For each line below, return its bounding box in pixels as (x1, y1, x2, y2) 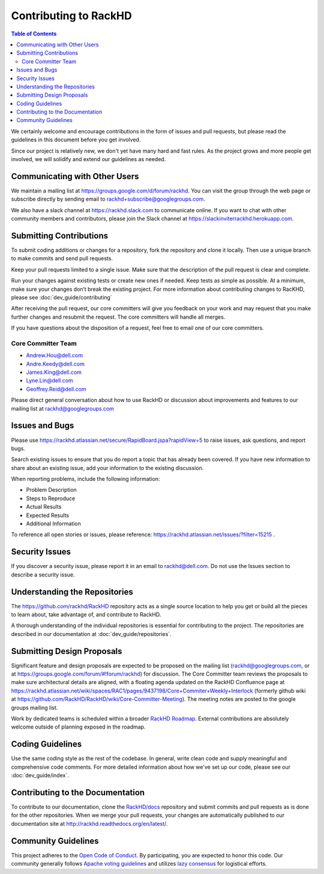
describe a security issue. (11, 571, 75, 578)
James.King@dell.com (26, 368, 82, 376)
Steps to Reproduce (26, 495, 76, 502)
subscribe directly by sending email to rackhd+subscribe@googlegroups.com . (11, 195, 205, 203)
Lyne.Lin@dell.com (26, 377, 73, 384)
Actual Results (26, 503, 62, 510)
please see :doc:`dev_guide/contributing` (11, 293, 112, 301)
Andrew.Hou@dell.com (26, 352, 83, 359)
